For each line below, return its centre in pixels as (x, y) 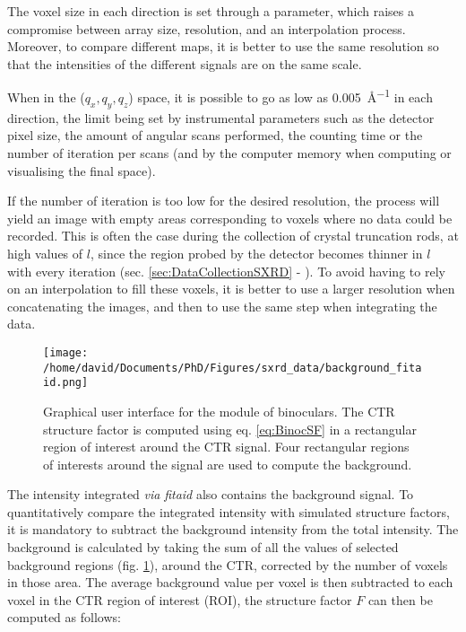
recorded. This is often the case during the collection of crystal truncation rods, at (233, 236)
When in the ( (46, 97)
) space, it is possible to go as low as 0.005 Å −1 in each (280, 96)
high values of (45, 253)
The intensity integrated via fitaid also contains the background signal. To (211, 494)
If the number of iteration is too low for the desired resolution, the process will (224, 201)
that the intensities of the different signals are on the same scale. (185, 63)
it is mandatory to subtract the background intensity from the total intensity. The (233, 529)
